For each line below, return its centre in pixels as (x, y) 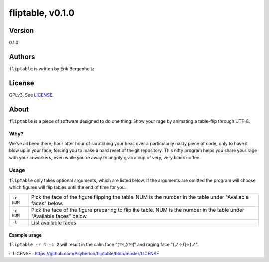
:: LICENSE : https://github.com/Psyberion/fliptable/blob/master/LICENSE (84, 254)
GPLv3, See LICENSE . (32, 95)
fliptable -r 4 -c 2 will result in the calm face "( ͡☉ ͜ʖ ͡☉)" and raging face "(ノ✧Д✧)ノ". (104, 244)
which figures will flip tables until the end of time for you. (67, 187)
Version (22, 31)
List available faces (54, 223)
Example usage (25, 235)
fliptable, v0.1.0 (42, 13)
